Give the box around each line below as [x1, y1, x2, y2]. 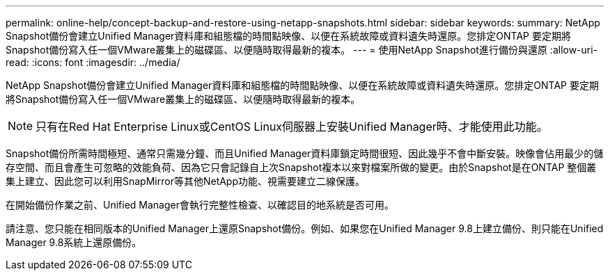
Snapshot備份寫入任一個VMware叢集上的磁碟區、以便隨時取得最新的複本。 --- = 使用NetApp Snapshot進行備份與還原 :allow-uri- [6, 44, 598, 56]
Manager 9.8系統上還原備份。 [6, 236, 142, 248]
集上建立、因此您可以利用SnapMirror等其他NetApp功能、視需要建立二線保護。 [6, 175, 366, 187]
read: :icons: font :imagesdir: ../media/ [6, 56, 180, 68]
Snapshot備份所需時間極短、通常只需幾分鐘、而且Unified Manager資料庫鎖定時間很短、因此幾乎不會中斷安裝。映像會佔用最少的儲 [6, 147, 604, 159]
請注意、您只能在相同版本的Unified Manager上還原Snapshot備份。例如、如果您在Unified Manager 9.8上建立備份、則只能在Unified [6, 222, 604, 234]
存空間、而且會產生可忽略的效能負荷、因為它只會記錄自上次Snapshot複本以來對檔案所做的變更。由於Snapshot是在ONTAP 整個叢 [6, 161, 597, 173]
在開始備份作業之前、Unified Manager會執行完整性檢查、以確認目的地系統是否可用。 [6, 199, 394, 211]
